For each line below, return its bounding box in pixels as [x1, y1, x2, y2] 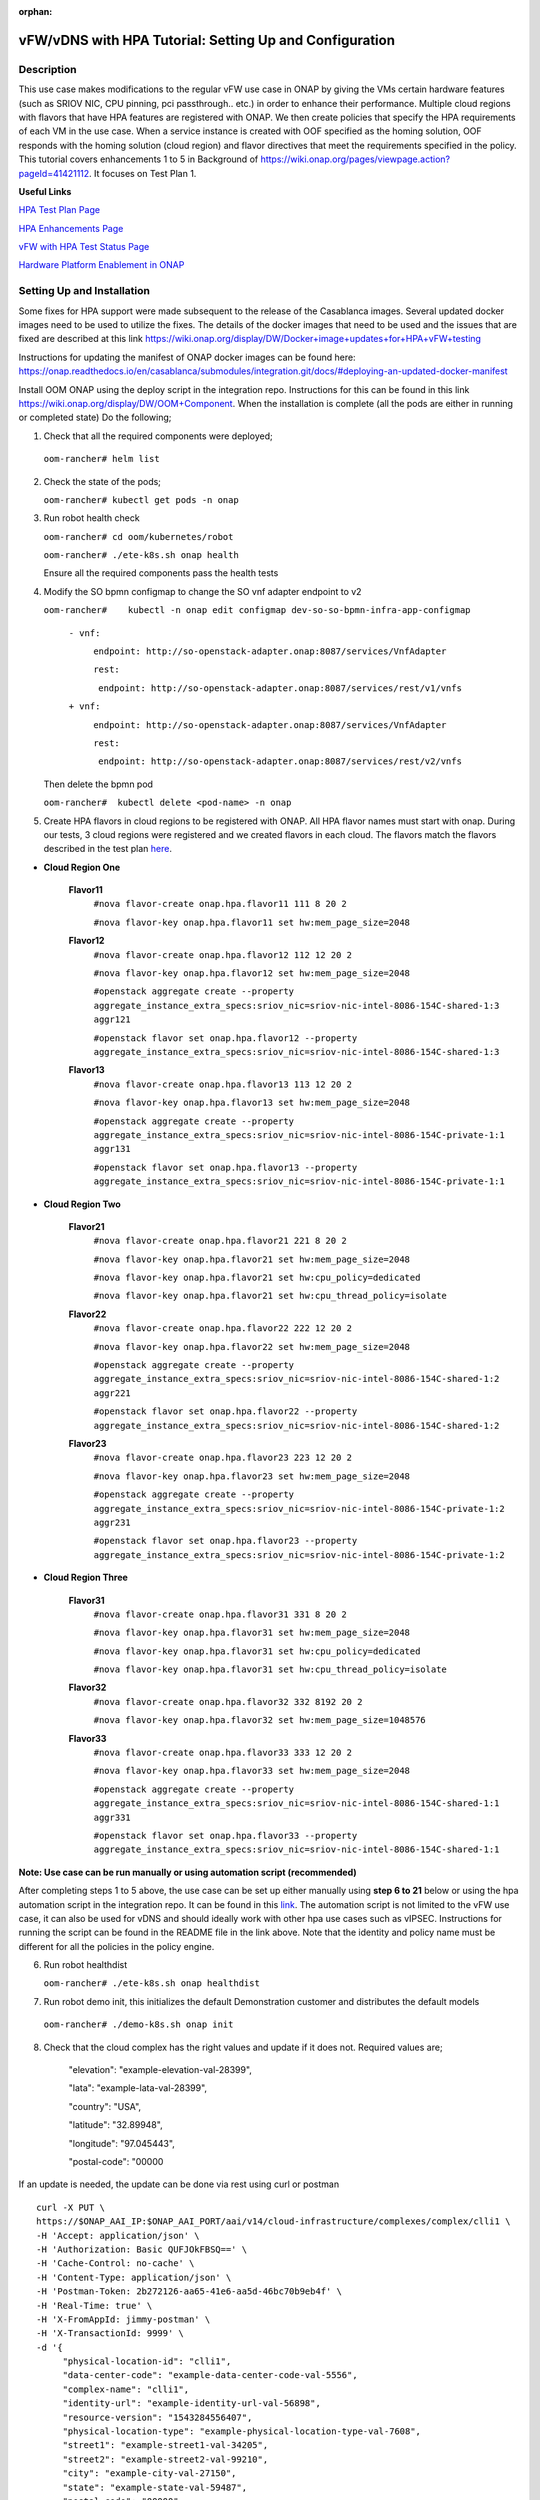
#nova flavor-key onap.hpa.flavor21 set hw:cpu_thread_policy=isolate [93, 1290, 447, 1302]
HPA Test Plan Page [18, 204, 100, 216]
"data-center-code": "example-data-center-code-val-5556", [62, 2370, 359, 2381]
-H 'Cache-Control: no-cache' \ [36, 2258, 195, 2269]
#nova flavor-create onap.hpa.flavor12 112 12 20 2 [93, 949, 353, 960]
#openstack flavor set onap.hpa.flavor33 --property [93, 1830, 358, 1841]
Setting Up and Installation [18, 284, 150, 298]
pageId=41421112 [18, 167, 90, 179]
